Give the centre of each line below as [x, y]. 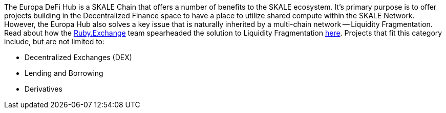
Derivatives [44, 89]
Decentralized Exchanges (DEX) [78, 57]
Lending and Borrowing [64, 73]
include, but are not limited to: [55, 41]
